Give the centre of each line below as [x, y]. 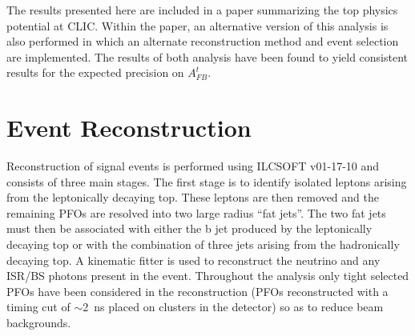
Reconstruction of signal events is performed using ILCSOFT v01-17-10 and [193, 166]
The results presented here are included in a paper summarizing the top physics [202, 10]
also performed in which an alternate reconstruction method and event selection [203, 41]
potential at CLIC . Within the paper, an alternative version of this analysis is [197, 25]
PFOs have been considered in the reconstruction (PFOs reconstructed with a [197, 291]
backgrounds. [39, 323]
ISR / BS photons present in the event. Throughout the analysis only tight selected [208, 276]
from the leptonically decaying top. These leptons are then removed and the [193, 197]
